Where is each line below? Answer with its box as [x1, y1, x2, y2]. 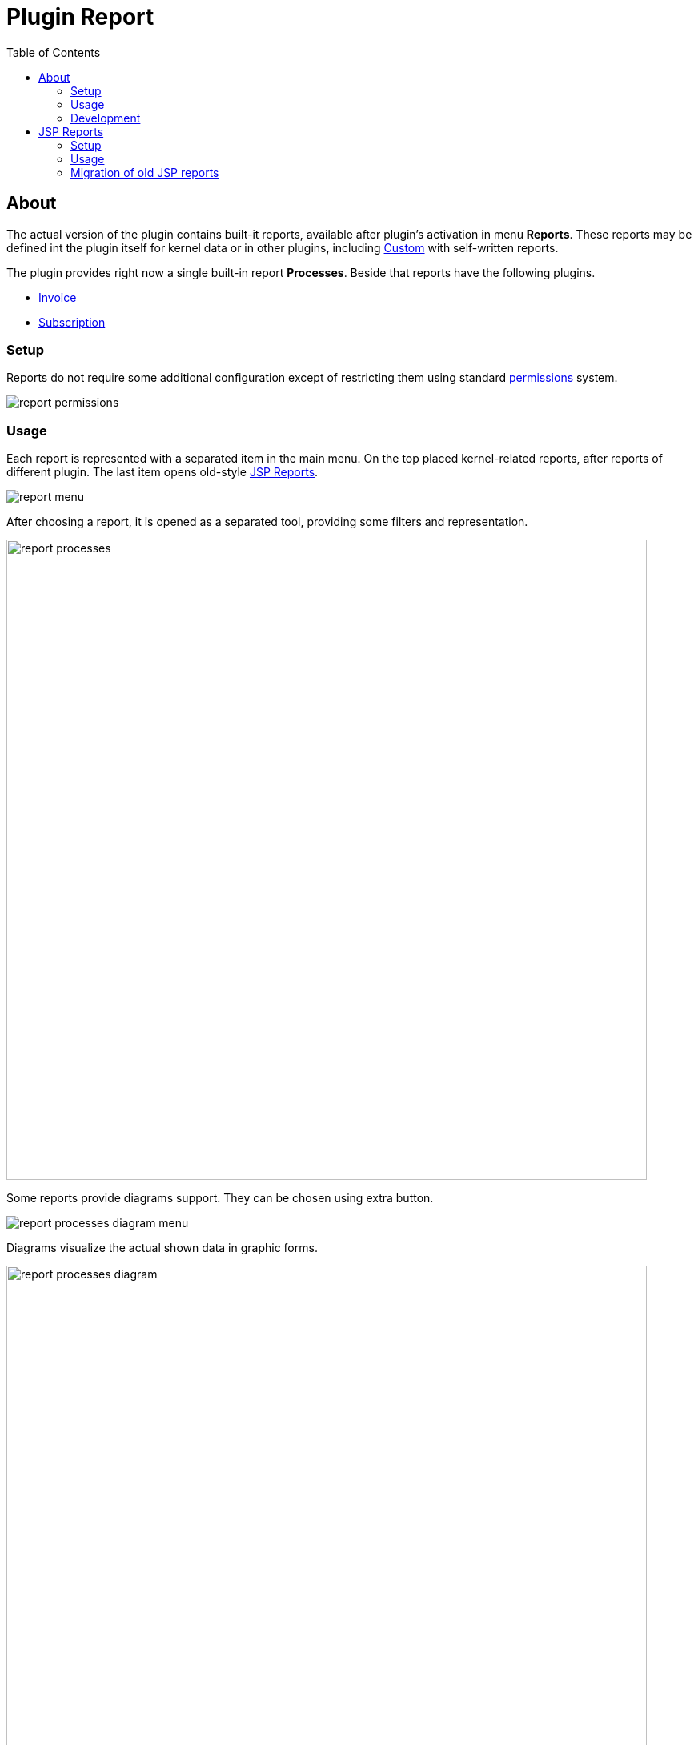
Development [70, 110, 141, 125]
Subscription [38, 315, 106, 329]
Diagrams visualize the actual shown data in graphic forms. [6, 1241, 318, 1255]
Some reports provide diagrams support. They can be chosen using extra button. [6, 1191, 434, 1205]
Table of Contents [6, 45, 101, 59]
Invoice [38, 290, 77, 304]
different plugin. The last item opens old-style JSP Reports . [6, 465, 319, 479]
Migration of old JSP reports [70, 165, 219, 179]
